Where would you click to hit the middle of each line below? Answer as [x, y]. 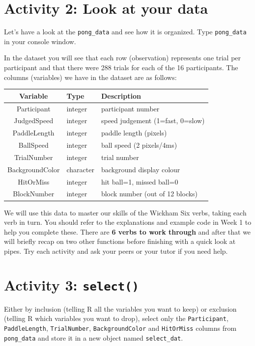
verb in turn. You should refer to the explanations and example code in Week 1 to [128, 222]
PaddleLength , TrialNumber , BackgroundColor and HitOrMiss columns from [120, 328]
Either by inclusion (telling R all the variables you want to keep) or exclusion [120, 308]
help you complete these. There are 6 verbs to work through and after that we [127, 231]
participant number [130, 108]
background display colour [141, 169]
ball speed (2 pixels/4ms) [139, 145]
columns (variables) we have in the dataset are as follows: [90, 77]
